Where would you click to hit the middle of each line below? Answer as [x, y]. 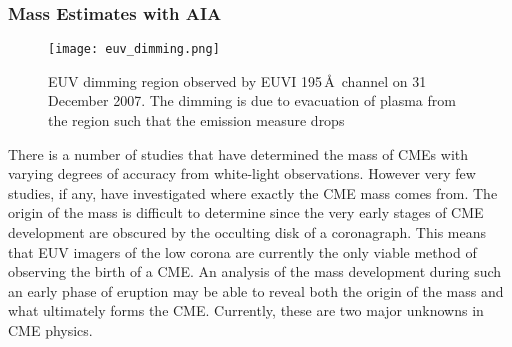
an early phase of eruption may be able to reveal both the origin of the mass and [256, 290]
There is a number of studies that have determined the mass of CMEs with [238, 153]
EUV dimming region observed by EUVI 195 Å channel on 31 [237, 80]
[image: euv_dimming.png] [134, 49]
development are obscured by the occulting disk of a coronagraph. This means [247, 232]
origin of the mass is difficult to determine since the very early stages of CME [246, 212]
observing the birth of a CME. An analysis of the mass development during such [255, 271]
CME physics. [50, 330]
